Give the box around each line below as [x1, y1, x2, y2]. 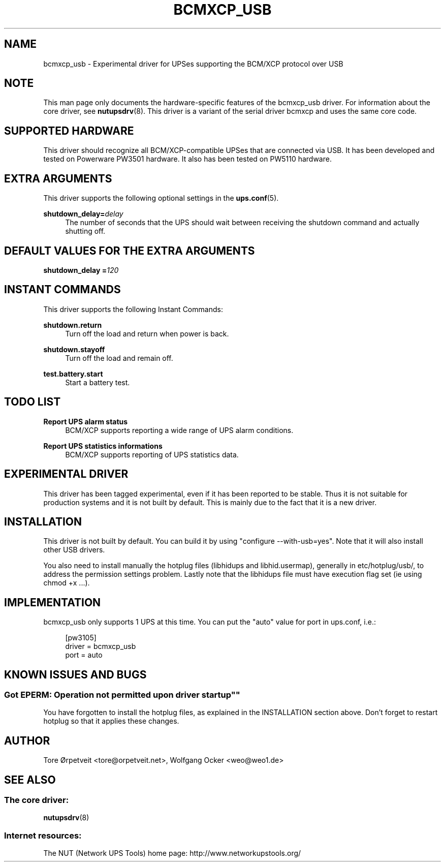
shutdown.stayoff [43, 345, 105, 354]
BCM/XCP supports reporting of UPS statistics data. [65, 450, 239, 459]
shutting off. [65, 227, 106, 236]
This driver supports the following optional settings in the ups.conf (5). [43, 194, 279, 203]
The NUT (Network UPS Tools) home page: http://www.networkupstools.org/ [43, 849, 301, 858]
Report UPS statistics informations [43, 441, 163, 450]
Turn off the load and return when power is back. [65, 329, 229, 338]
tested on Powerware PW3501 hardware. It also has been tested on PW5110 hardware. [43, 154, 332, 164]
